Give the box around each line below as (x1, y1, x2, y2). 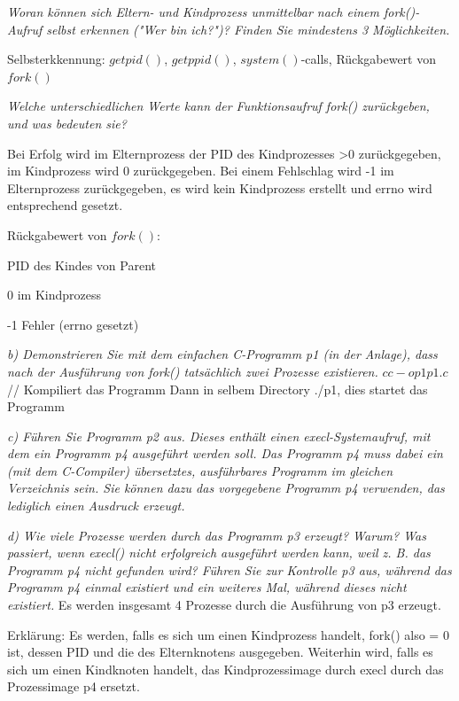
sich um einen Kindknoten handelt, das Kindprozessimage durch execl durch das (7, 659, 444, 678)
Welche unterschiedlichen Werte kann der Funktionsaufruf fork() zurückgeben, (7, 97, 430, 115)
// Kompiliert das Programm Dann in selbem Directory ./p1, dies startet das (7, 379, 428, 398)
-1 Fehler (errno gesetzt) (7, 315, 139, 333)
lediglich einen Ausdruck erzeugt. (7, 496, 185, 515)
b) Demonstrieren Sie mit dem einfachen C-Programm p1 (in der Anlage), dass (7, 345, 438, 363)
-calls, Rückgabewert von (300, 50, 437, 68)
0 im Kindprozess (7, 285, 101, 304)
